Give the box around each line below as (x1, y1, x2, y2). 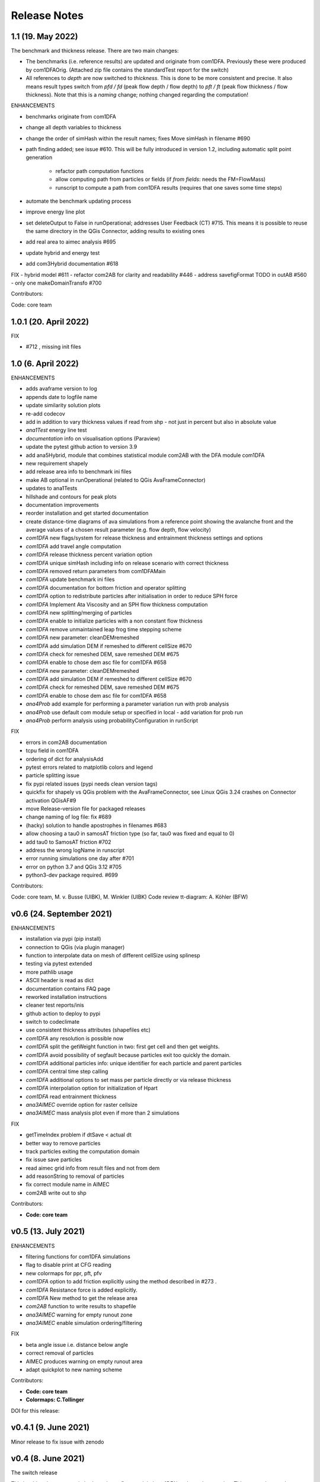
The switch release (11, 1469, 57, 1476)
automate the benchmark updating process (25, 197, 132, 205)
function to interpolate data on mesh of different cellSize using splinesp (25, 951, 201, 959)
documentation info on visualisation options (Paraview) (25, 435, 160, 442)
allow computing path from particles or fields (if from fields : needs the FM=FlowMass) (55, 175, 266, 183)
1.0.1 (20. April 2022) (11, 317, 89, 327)
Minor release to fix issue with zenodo (11, 1438, 104, 1445)
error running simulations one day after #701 (25, 855, 135, 862)
